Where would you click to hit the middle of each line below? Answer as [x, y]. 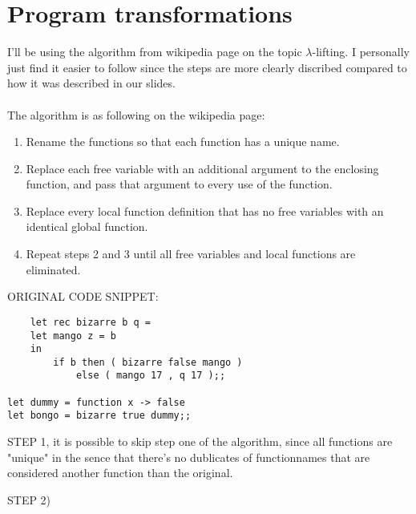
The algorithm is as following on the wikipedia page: [136, 114]
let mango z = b [73, 336]
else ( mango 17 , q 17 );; [151, 376]
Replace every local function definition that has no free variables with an [205, 210]
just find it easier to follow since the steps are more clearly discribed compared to [207, 67]
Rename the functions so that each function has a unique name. [183, 142]
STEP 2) [29, 499]
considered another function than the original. [120, 473]
